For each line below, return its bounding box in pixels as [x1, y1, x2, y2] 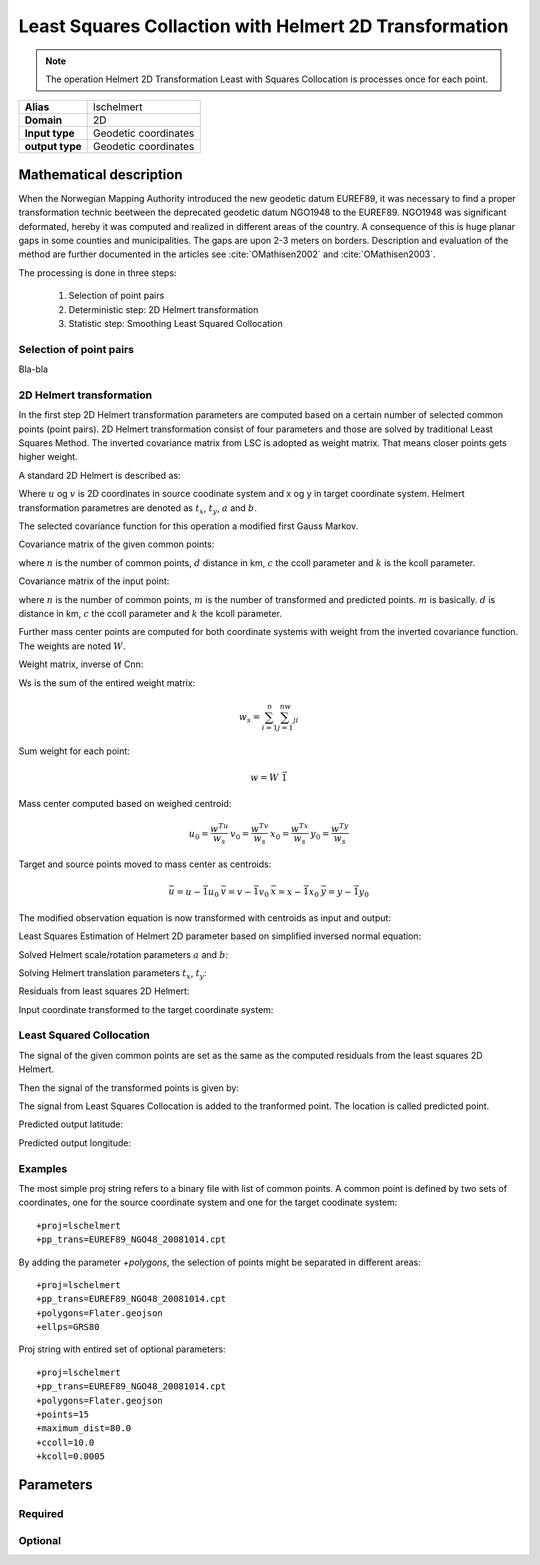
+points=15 [36, 1409, 90, 1420]
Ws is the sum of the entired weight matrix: [18, 676, 196, 689]
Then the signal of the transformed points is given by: [18, 1081, 240, 1094]
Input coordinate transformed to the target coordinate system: [18, 1003, 274, 1015]
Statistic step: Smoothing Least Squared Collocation [68, 317, 284, 329]
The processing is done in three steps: [18, 266, 177, 279]
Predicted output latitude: [18, 1118, 124, 1130]
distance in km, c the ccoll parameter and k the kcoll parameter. [18, 607, 282, 619]
